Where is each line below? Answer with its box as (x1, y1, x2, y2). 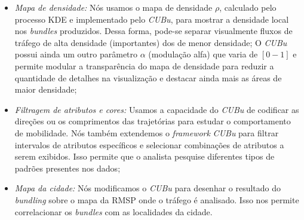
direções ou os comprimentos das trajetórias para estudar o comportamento (14, 115, 291, 127)
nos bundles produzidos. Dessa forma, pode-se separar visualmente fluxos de (14, 25, 293, 37)
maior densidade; (14, 83, 77, 96)
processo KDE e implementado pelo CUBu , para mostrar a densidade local (14, 13, 289, 25)
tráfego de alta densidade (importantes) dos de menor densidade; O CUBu (14, 36, 287, 48)
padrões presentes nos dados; (14, 161, 121, 174)
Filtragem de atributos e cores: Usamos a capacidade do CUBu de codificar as (14, 103, 299, 115)
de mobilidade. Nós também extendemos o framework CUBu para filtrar (14, 126, 279, 139)
